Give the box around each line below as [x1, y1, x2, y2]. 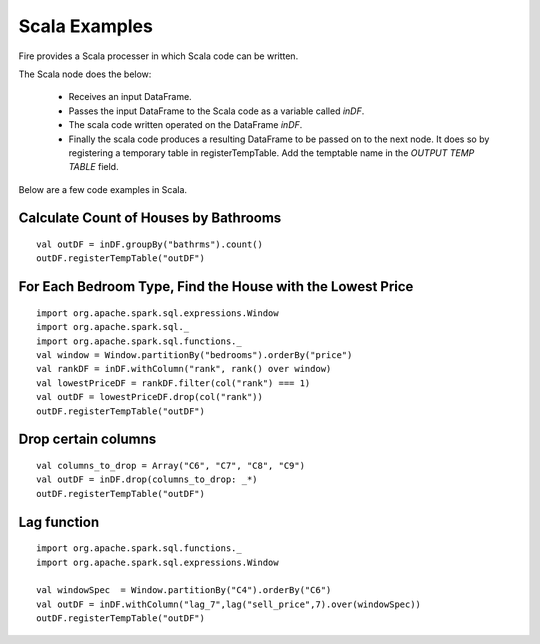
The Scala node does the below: [18, 68, 152, 80]
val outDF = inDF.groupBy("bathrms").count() [36, 239, 264, 250]
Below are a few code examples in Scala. [18, 183, 188, 195]
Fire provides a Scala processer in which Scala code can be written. [18, 50, 299, 62]
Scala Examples [18, 15, 154, 37]
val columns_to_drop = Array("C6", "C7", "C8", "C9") [36, 460, 305, 472]
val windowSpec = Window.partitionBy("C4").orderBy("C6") [36, 585, 332, 596]
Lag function [18, 513, 100, 530]
